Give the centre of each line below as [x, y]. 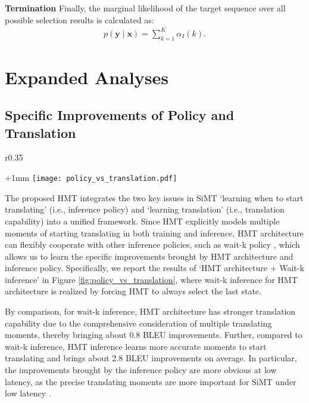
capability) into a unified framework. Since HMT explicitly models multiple [142, 221]
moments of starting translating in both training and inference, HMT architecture [154, 233]
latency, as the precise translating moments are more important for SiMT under [151, 381]
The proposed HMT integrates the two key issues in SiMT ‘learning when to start [154, 197]
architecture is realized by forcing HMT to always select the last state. [133, 291]
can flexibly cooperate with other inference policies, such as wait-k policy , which [152, 244]
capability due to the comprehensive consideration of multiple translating [138, 323]
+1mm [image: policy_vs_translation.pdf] [91, 178]
